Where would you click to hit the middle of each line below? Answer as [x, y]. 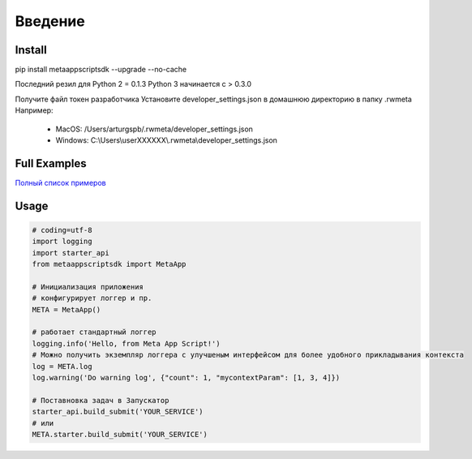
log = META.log [62, 366]
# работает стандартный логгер [94, 332]
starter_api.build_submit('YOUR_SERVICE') [118, 412]
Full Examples [51, 163]
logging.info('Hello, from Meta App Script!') [126, 343]
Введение [50, 21]
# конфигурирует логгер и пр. [92, 298]
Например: [34, 110]
